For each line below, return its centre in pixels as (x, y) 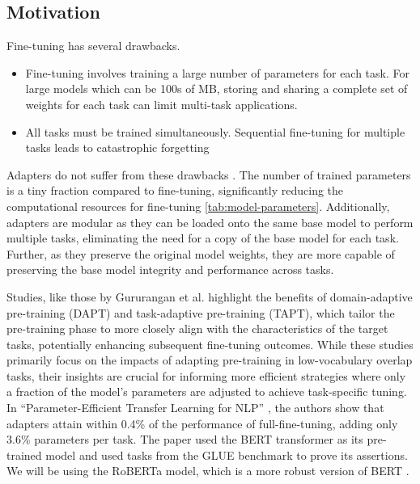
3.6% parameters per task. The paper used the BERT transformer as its (185, 439)
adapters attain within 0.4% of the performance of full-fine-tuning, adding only (202, 423)
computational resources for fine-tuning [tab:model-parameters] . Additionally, (198, 206)
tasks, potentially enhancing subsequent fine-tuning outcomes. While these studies (210, 344)
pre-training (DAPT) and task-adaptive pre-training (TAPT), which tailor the (201, 312)
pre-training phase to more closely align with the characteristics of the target (197, 328)
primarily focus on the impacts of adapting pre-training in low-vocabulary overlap (210, 360)
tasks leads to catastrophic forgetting (117, 147)
